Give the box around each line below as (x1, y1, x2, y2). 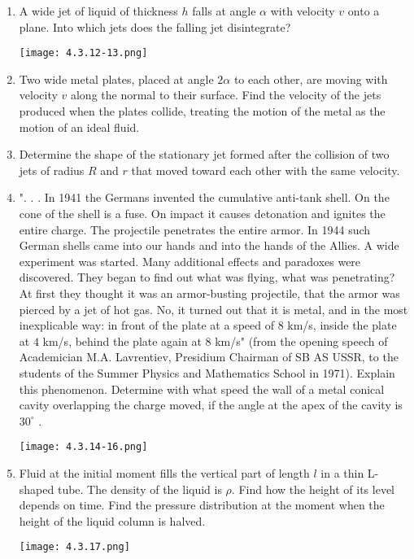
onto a (347, 2, 380, 19)
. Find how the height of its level (231, 480, 395, 497)
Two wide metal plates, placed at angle (19, 70, 214, 87)
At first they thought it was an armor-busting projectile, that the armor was (19, 284, 400, 301)
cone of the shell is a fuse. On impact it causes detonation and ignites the (19, 205, 386, 221)
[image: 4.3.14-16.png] (19, 441, 148, 453)
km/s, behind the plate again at (42, 332, 202, 349)
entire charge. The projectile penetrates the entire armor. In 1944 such (19, 221, 371, 238)
